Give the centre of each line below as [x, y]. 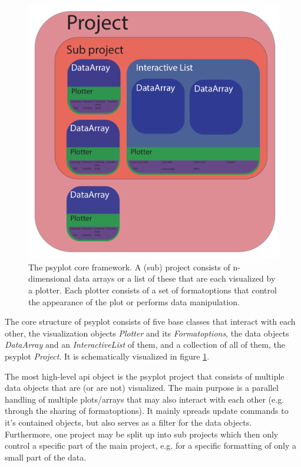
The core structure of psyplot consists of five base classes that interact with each [150, 321]
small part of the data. [46, 457]
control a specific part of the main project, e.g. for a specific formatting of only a [151, 445]
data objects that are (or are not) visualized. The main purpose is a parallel [142, 388]
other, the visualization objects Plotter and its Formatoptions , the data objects [147, 333]
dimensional [50, 278]
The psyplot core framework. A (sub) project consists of [129, 267]
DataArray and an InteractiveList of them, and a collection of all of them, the [145, 344]
